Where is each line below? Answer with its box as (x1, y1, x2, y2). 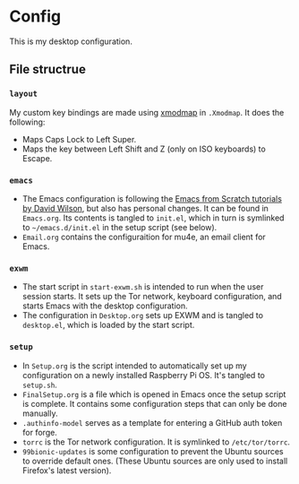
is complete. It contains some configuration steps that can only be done (21, 398, 287, 409)
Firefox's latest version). (21, 464, 112, 476)
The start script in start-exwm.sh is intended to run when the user (21, 281, 264, 292)
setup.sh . (21, 379, 58, 390)
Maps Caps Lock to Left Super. (21, 134, 137, 144)
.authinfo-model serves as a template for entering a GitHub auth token (21, 417, 283, 428)
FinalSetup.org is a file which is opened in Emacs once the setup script (21, 388, 286, 400)
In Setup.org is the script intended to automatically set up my (21, 360, 248, 371)
